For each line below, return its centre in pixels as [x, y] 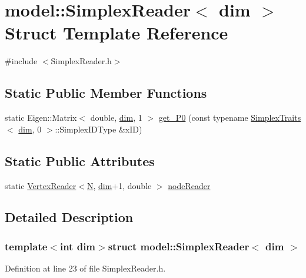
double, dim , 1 [116, 118]
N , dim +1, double [119, 185]
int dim [78, 246]
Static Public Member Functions [106, 93]
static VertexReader [41, 185]
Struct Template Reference [117, 33]
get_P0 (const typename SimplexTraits [230, 118]
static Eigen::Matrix [41, 118]
